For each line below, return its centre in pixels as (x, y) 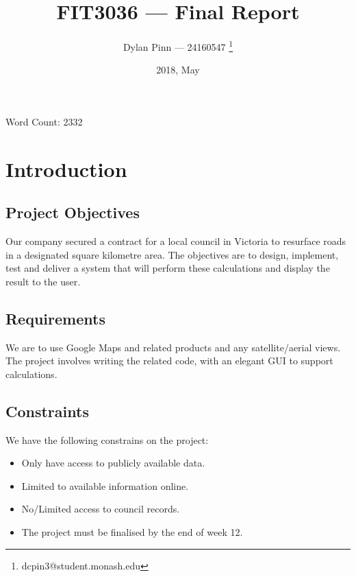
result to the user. (43, 281)
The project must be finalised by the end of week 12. (132, 532)
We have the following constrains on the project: (107, 439)
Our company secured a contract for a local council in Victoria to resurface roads (176, 241)
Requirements (55, 318)
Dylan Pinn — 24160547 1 (178, 46)
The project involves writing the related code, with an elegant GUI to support (169, 361)
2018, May (178, 70)
